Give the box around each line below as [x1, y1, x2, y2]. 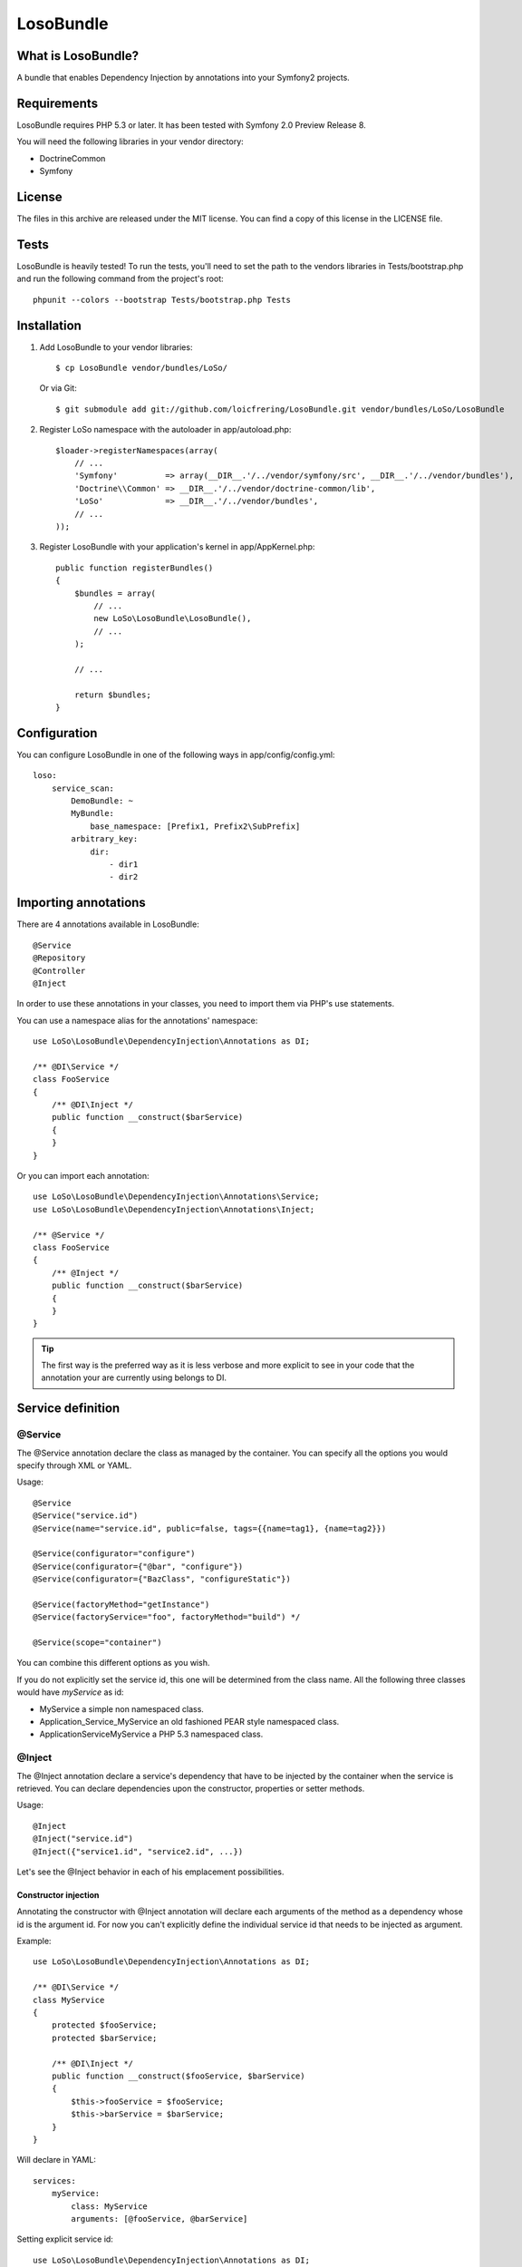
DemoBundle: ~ [71, 796, 134, 806]
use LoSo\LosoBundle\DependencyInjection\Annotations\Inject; [33, 1204, 315, 1214]
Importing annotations [16, 895, 147, 910]
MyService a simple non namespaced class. [39, 1703, 204, 1714]
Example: [16, 1936, 52, 1947]
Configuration [16, 725, 98, 741]
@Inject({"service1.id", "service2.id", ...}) [33, 1846, 244, 1856]
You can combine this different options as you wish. [16, 1658, 210, 1669]
